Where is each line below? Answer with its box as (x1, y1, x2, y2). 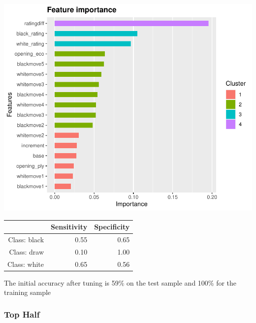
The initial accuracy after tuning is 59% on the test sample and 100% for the (4, 277, 237, 288)
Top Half (4, 308, 40, 320)
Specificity (94, 222, 130, 232)
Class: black (8, 234, 44, 244)
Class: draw (9, 246, 44, 257)
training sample (4, 287, 51, 297)
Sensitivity (51, 222, 88, 232)
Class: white (7, 258, 44, 269)
